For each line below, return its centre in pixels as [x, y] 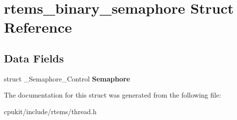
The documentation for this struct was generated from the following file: [113, 95]
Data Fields [34, 58]
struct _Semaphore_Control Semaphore [67, 78]
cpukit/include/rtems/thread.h [50, 111]
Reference [38, 27]
